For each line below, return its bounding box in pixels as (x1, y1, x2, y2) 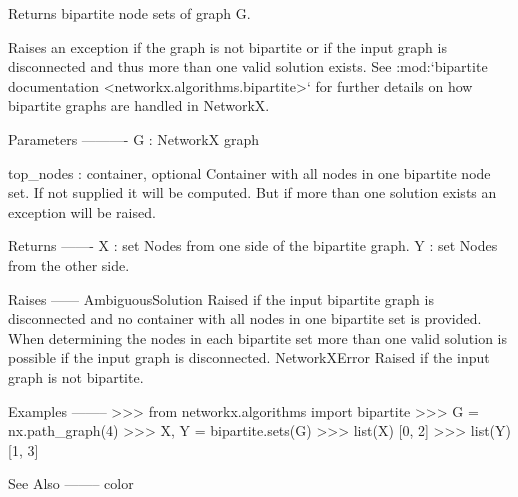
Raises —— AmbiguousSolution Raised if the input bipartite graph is (8, 288, 434, 309)
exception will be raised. (8, 201, 156, 222)
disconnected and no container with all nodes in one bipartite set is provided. (8, 308, 482, 329)
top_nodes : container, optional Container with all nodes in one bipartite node (8, 162, 491, 183)
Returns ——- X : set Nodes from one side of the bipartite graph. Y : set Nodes (8, 235, 498, 256)
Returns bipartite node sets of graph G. (8, 3, 251, 23)
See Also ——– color (8, 473, 134, 494)
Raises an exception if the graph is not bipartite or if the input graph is (8, 36, 447, 57)
